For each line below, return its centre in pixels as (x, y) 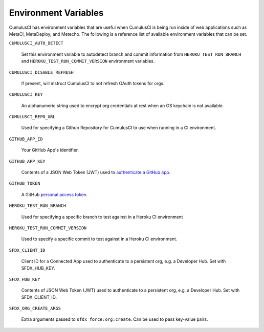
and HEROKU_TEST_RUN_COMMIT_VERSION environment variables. (88, 61)
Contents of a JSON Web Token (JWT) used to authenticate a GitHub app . (96, 172)
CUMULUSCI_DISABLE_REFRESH (41, 72)
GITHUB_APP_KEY (27, 161)
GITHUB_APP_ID (26, 139)
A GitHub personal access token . (54, 194)
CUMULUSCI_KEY (26, 95)
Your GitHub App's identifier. (50, 150)
